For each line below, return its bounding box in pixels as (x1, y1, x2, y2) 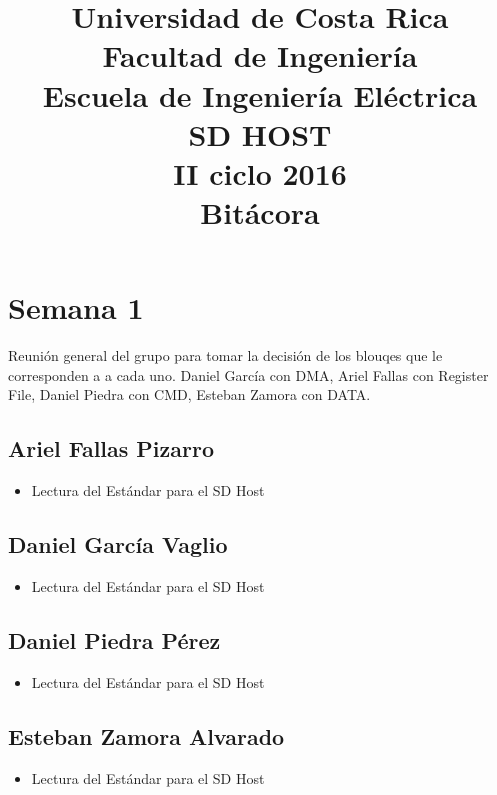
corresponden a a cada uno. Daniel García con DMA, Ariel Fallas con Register (8, 364, 489, 385)
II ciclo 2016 (173, 152, 347, 193)
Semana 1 (8, 287, 144, 328)
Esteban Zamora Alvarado (8, 720, 285, 751)
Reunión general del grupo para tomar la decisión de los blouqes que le (8, 345, 443, 366)
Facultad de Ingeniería (102, 35, 418, 76)
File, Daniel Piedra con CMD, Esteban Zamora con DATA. (8, 384, 371, 405)
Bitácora (200, 192, 320, 233)
